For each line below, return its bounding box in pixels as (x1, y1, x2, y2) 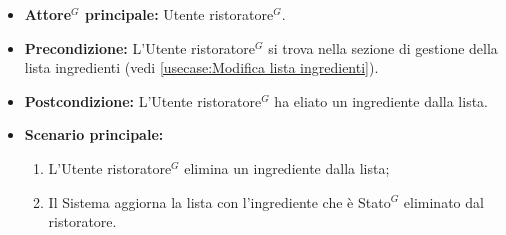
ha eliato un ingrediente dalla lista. (274, 90, 489, 111)
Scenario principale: (24, 124, 164, 145)
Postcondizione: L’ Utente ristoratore (24, 90, 262, 111)
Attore (24, 4, 72, 24)
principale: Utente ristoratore (84, 4, 274, 24)
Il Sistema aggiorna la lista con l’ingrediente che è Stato (48, 191, 391, 212)
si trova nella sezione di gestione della (268, 37, 498, 58)
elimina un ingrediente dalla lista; (184, 157, 390, 178)
